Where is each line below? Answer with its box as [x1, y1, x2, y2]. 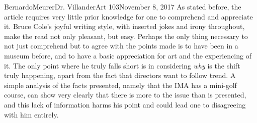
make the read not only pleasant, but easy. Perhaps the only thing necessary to [4, 30, 248, 41]
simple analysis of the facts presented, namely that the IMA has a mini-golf [4, 79, 237, 90]
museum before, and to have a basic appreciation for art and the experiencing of [4, 50, 251, 60]
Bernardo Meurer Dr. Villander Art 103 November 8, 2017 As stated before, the [4, 1, 241, 11]
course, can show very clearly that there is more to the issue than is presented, [4, 89, 246, 100]
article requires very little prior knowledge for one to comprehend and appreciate [4, 11, 253, 21]
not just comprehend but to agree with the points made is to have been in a [4, 40, 238, 51]
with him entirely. [4, 109, 59, 119]
